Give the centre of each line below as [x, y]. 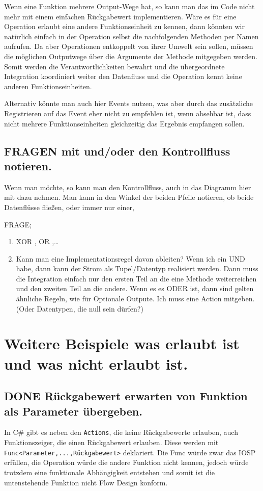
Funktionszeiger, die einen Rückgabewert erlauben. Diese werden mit [111, 442]
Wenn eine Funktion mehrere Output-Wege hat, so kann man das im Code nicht [129, 6]
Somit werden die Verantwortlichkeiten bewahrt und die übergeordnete [114, 66]
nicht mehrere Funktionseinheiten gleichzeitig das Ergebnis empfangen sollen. [124, 123]
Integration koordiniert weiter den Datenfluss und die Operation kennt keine [123, 76]
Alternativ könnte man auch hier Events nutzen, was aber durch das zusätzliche [129, 103]
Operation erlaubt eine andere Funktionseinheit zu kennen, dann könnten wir [125, 26]
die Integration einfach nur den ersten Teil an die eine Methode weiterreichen [136, 278]
